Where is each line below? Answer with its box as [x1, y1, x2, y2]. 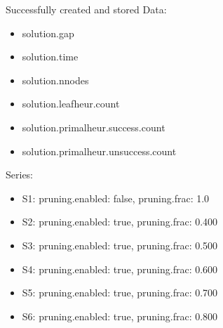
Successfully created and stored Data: [6, 2, 167, 16]
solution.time [22, 49, 79, 64]
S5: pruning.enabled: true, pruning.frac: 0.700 [22, 285, 218, 300]
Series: [6, 167, 34, 182]
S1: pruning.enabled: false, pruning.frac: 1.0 [22, 190, 210, 205]
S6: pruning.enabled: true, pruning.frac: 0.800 [22, 308, 218, 323]
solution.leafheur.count [22, 96, 120, 111]
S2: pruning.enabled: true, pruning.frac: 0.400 [22, 214, 218, 229]
